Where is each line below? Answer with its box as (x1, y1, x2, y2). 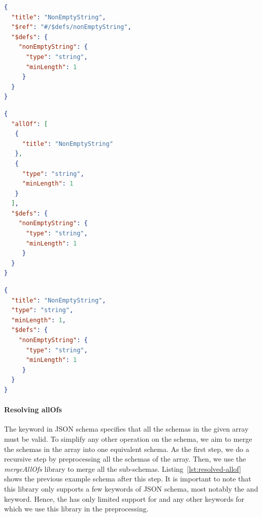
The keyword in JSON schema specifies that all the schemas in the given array (4, 423, 249, 434)
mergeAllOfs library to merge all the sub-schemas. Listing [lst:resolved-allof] (4, 463, 241, 474)
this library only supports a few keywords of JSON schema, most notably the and (4, 483, 258, 494)
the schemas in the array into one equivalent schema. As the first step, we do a (4, 443, 249, 454)
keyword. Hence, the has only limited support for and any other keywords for (4, 493, 244, 504)
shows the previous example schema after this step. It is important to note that (4, 473, 251, 484)
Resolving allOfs (4, 404, 62, 415)
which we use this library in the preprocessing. (4, 503, 149, 514)
